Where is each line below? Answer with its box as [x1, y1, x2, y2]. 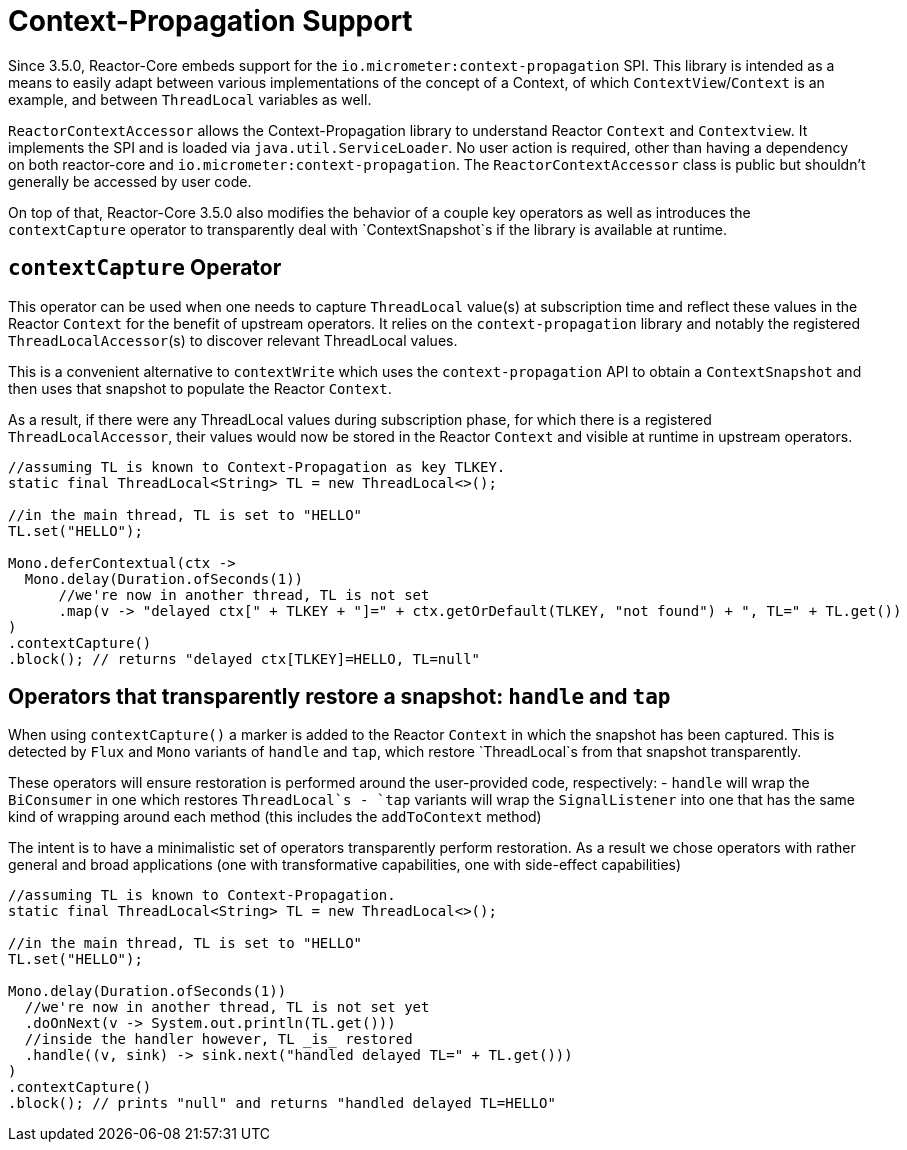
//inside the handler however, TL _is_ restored [24, 1031, 413, 1048]
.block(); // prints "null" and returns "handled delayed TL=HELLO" [8, 1095, 556, 1112]
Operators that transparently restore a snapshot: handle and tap [8, 684, 671, 710]
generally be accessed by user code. [8, 172, 252, 190]
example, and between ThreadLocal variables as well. [8, 90, 372, 108]
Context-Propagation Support [8, 4, 413, 38]
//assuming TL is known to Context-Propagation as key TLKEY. [8, 458, 506, 475]
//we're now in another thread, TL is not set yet [24, 999, 430, 1016]
